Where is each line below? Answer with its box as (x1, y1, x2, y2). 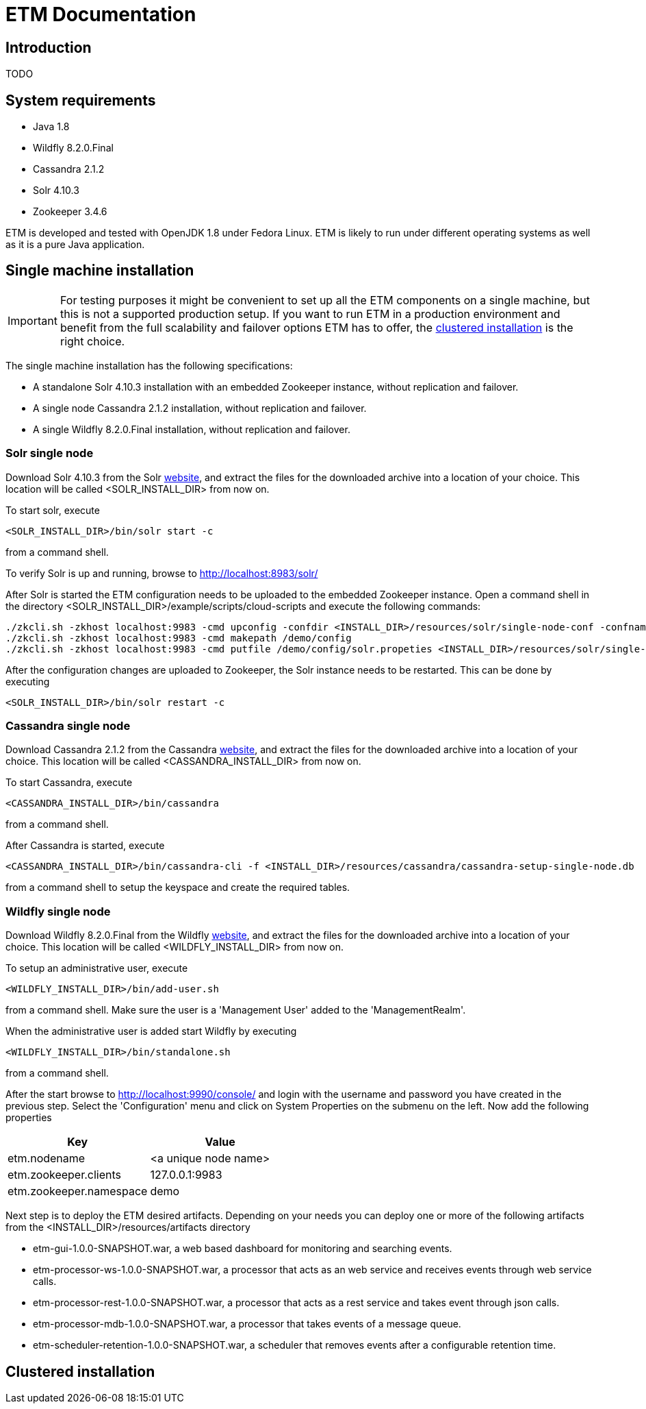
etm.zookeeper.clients (8, 1168, 122, 1182)
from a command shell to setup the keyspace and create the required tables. (5, 881, 350, 894)
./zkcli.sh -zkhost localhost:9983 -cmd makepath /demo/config (5, 632, 352, 644)
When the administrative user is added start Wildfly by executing (5, 1025, 297, 1038)
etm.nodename (8, 1151, 86, 1166)
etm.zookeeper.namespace (8, 1184, 148, 1199)
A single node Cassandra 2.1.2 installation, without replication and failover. (33, 402, 367, 414)
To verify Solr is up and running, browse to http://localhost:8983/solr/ (5, 567, 318, 579)
